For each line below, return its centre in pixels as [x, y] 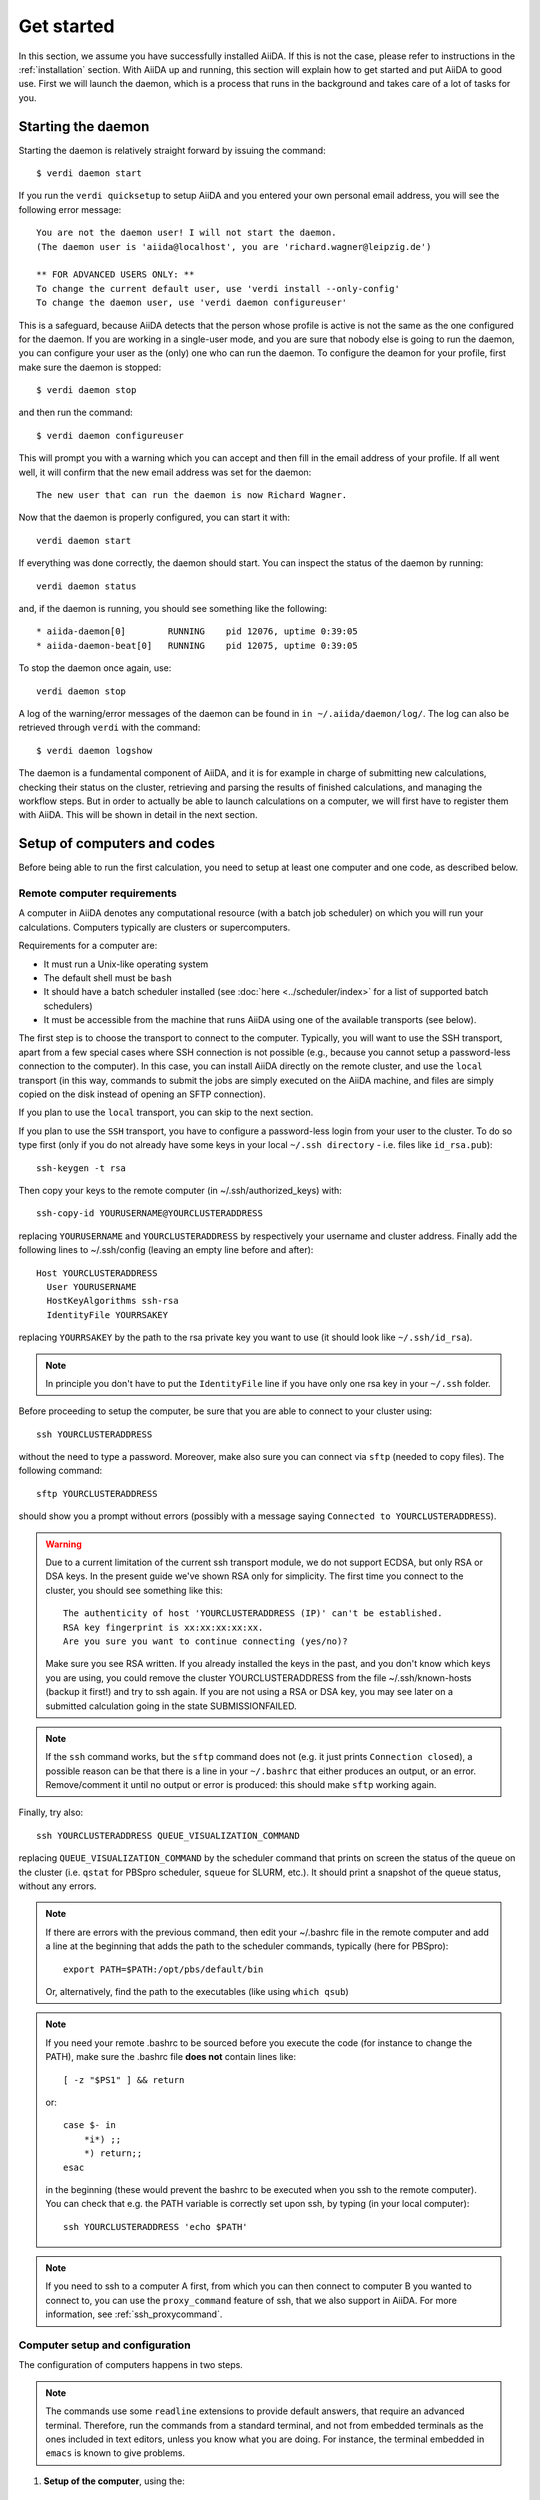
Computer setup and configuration [104, 2345]
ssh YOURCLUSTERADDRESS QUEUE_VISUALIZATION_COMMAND [168, 1835]
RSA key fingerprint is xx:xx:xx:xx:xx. [163, 1627]
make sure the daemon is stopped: [90, 367]
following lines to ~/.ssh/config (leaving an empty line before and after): [166, 1250]
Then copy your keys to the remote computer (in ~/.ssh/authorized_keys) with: [180, 1190]
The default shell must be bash [107, 977]
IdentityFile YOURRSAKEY [107, 1314]
